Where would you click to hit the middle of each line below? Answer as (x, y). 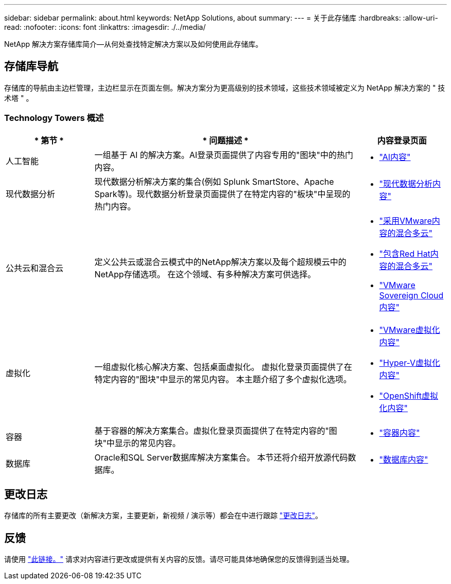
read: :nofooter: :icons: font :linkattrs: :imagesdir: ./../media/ (105, 27)
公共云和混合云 (35, 268)
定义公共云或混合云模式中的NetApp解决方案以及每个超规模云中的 (220, 262)
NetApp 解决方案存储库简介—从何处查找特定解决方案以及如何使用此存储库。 (134, 44)
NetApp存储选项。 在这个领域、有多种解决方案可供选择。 (205, 274)
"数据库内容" (404, 459)
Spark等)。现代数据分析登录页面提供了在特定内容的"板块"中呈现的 (222, 194)
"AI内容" (395, 157)
